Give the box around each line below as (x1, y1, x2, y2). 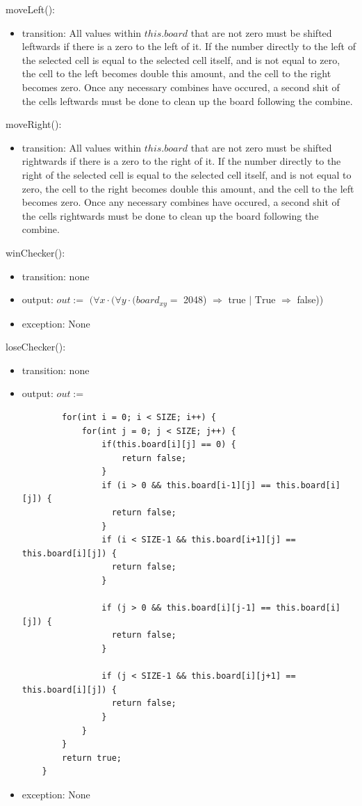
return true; (62, 752, 122, 763)
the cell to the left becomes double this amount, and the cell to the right (22, 66, 331, 81)
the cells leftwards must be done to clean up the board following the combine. (22, 93, 353, 108)
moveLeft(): (6, 2, 55, 16)
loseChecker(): (6, 339, 66, 354)
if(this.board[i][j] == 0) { (101, 440, 236, 450)
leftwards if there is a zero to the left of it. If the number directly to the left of (22, 39, 356, 54)
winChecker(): (6, 245, 65, 259)
